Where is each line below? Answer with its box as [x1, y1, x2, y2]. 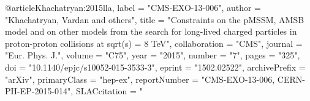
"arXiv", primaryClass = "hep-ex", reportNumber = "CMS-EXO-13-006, [5, 72, 275, 85]
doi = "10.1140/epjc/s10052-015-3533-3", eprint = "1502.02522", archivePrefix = [5, 60, 306, 73]
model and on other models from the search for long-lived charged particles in [5, 25, 297, 38]
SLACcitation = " [75, 85, 143, 97]
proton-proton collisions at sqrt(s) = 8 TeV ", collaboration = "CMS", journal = [5, 37, 303, 49]
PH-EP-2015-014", [5, 85, 74, 97]
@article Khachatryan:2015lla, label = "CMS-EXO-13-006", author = [5, 1, 262, 13]
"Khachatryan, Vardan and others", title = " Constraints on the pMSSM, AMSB [5, 13, 304, 26]
